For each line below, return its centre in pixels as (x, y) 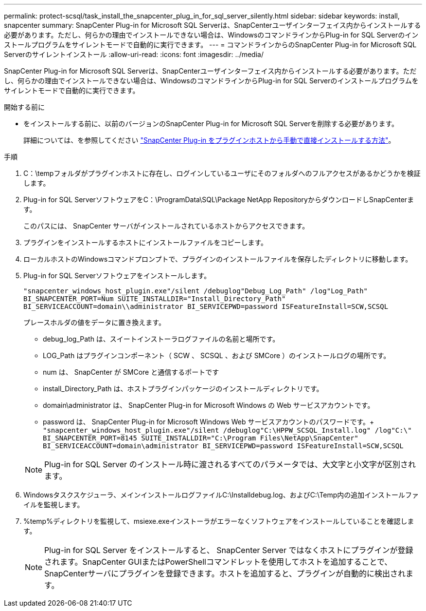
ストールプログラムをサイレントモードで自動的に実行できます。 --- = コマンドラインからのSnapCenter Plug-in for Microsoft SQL (210, 45)
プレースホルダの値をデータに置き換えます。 (94, 322)
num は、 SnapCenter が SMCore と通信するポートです (131, 372)
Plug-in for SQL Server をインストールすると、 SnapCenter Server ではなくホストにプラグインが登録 (229, 550)
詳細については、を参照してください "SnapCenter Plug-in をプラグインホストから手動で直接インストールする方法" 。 (209, 140)
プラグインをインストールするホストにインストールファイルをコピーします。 (146, 242)
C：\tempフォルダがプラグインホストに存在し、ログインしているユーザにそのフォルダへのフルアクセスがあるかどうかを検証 (222, 173)
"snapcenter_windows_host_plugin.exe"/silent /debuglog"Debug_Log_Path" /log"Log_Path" (196, 291)
